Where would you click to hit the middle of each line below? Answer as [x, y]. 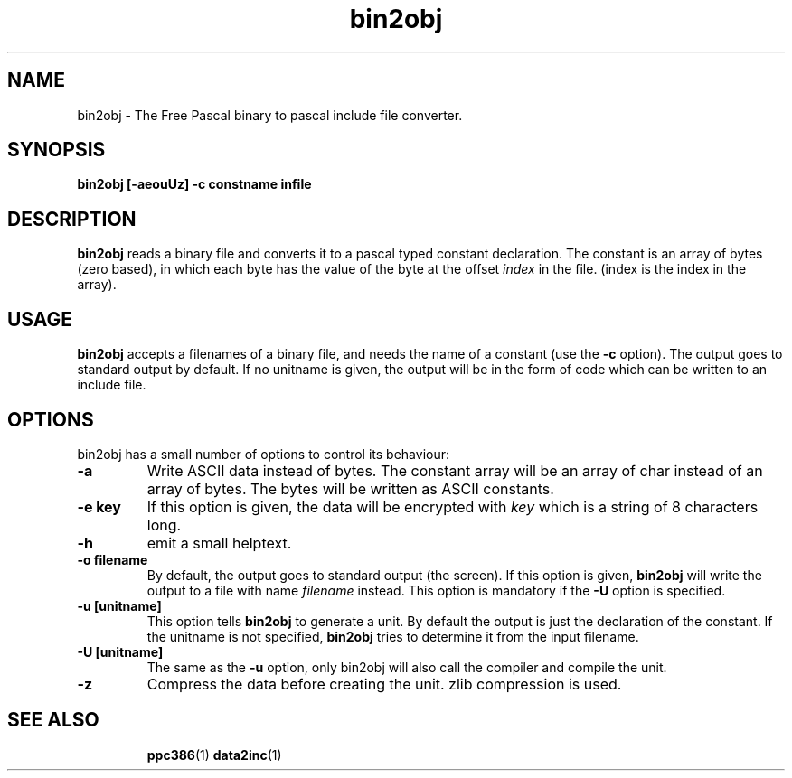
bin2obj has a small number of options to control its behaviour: [264, 454]
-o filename [113, 559]
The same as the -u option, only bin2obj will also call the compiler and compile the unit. [407, 667]
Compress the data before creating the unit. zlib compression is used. [384, 684]
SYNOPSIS [57, 150]
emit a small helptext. [219, 543]
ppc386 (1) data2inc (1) [214, 755]
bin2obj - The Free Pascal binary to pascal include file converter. [270, 115]
